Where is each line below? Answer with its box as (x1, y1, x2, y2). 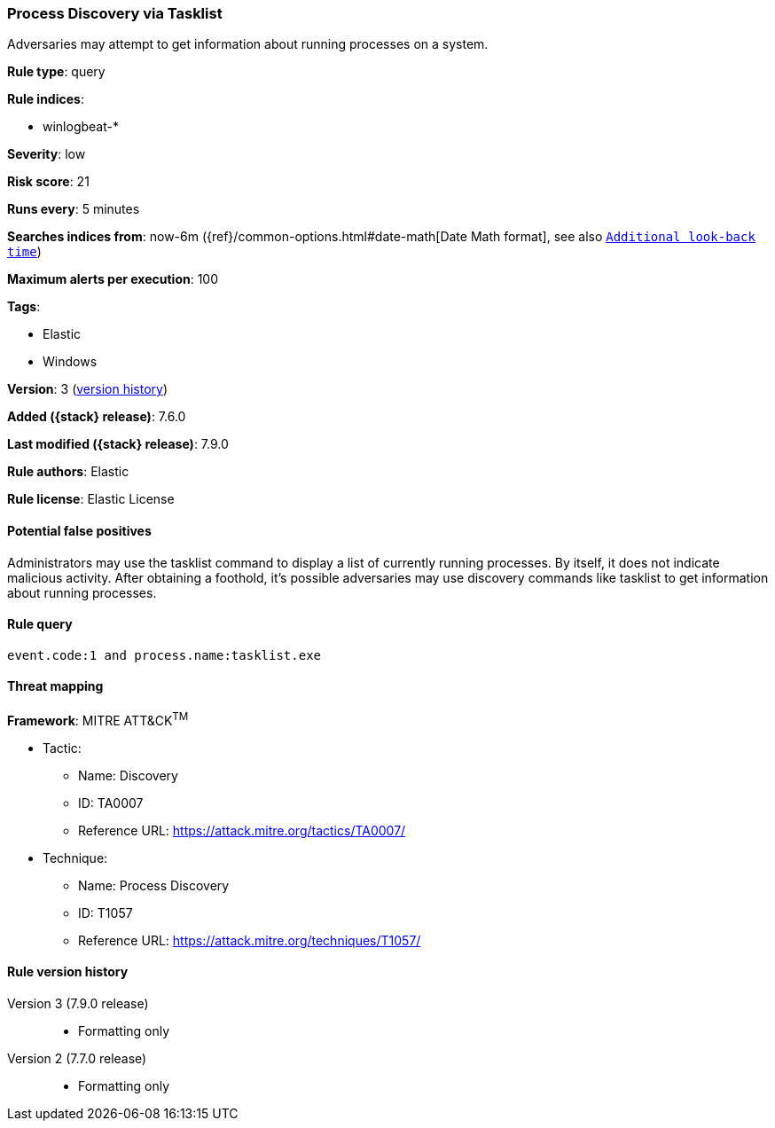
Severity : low (7, 146, 86, 162)
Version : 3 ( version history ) (7, 381, 168, 397)
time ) (7, 244, 42, 260)
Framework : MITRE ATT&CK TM (7, 710, 189, 728)
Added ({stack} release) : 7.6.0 (7, 409, 186, 425)
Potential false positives (7, 522, 152, 538)
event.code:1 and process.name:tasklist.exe (7, 647, 322, 662)
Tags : (7, 299, 41, 315)
